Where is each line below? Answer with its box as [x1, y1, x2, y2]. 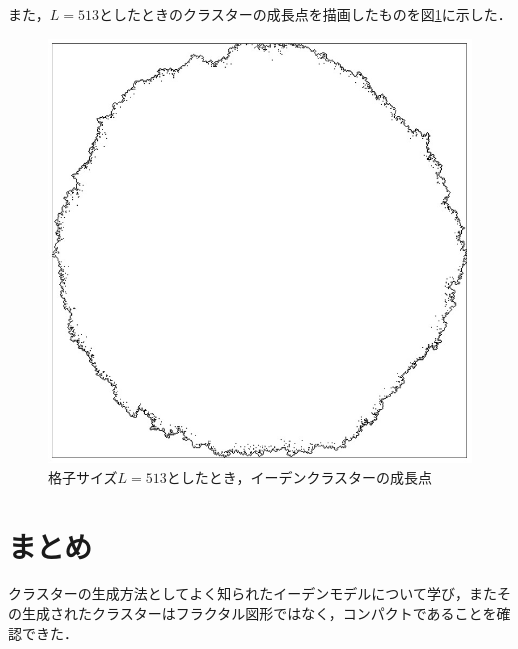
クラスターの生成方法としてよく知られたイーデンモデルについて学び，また [8, 583, 497, 604]
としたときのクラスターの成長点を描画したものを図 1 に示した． [98, 4, 512, 24]
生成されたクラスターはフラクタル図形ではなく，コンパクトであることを [21, 603, 497, 624]
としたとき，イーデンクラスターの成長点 [166, 466, 433, 487]
